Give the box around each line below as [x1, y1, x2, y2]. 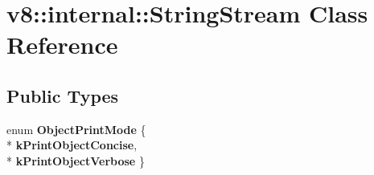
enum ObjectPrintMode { [6, 120, 146, 137]
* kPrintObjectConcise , [6, 136, 138, 153]
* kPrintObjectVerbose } [6, 152, 145, 169]
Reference [6, 28, 118, 61]
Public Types [6, 83, 119, 108]
